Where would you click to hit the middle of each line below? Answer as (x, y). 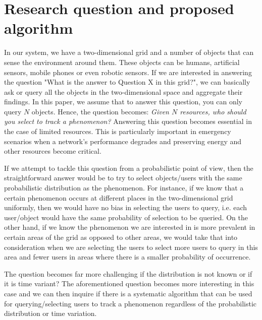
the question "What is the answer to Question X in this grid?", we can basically (127, 82)
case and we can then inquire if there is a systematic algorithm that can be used (128, 293)
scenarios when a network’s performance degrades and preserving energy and (123, 141)
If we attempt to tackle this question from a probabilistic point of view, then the (129, 168)
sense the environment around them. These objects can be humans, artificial (122, 62)
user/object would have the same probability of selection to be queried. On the (126, 217)
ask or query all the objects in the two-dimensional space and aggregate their (123, 91)
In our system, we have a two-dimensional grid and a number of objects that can (129, 52)
